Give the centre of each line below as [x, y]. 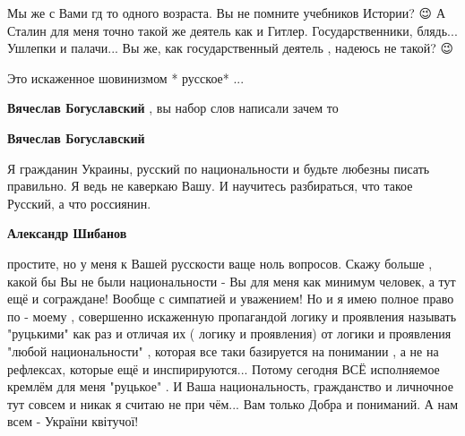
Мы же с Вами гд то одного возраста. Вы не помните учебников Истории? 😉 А [226, 13]
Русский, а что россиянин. [79, 203]
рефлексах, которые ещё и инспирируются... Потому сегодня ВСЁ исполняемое [224, 368]
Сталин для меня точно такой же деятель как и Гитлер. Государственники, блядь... [232, 30]
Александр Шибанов [67, 233]
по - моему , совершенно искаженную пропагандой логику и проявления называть [232, 316]
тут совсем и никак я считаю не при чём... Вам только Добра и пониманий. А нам [233, 403]
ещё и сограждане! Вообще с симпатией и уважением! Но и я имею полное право [231, 299]
